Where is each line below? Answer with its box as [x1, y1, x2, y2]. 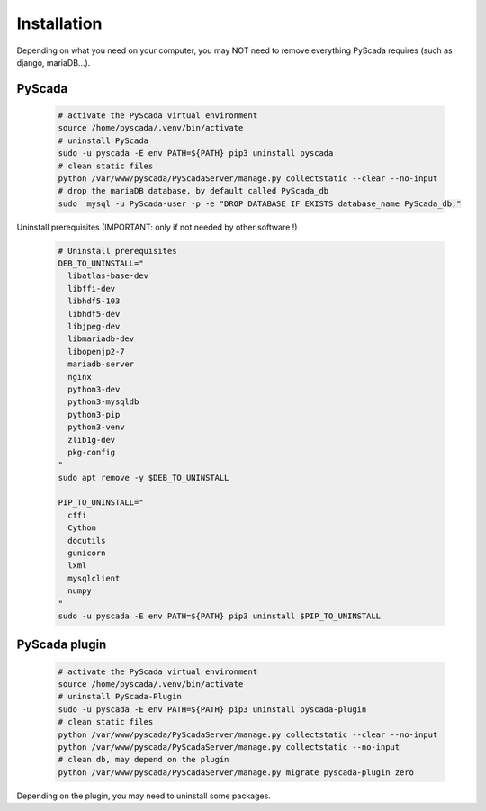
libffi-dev [67, 284, 116, 293]
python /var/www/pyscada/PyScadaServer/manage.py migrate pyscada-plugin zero [58, 767, 414, 778]
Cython [67, 523, 97, 533]
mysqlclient [67, 572, 121, 583]
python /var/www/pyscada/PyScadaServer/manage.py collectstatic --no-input [58, 742, 400, 752]
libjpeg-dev [67, 320, 121, 331]
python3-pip [67, 410, 121, 419]
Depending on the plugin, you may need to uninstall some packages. [16, 790, 272, 801]
